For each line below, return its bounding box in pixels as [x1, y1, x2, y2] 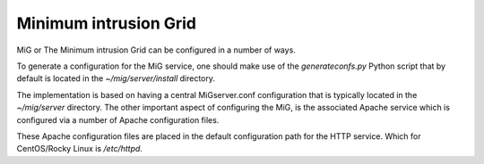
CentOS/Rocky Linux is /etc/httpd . [16, 143, 143, 154]
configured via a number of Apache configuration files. [16, 114, 220, 125]
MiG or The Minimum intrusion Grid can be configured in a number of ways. [16, 45, 296, 55]
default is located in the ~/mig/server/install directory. [16, 73, 215, 84]
